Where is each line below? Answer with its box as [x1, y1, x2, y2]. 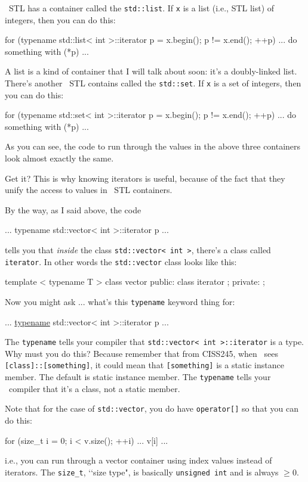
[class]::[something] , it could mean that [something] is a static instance [5, 359, 284, 371]
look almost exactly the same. [5, 152, 114, 164]
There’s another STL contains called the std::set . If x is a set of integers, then [5, 77, 301, 89]
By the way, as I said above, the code [5, 203, 141, 216]
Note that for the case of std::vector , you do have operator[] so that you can [5, 402, 298, 415]
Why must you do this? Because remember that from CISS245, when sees [5, 347, 278, 359]
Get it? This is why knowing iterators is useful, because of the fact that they [5, 172, 285, 184]
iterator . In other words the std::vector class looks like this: [5, 255, 237, 268]
